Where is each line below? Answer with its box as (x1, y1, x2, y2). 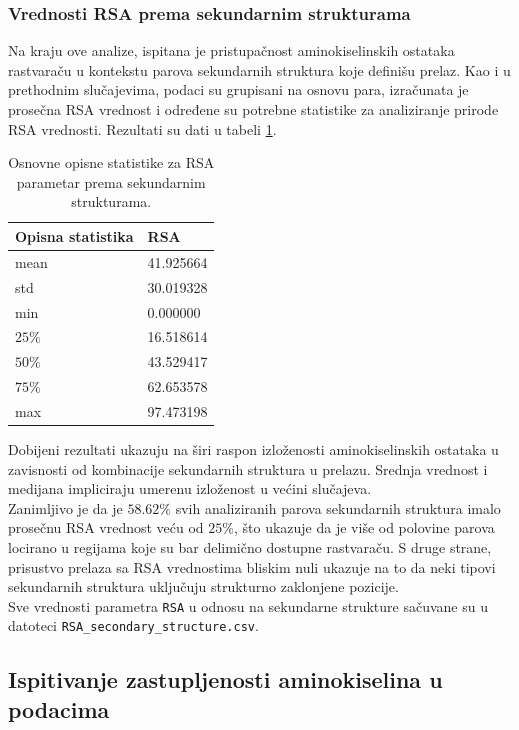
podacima (8, 693, 110, 724)
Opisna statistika (15, 225, 134, 246)
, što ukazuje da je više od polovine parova (233, 517, 495, 538)
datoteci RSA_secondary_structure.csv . (8, 615, 259, 636)
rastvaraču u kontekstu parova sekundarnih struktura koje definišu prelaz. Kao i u (8, 59, 511, 80)
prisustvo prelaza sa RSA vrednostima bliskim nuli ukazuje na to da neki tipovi (8, 556, 496, 577)
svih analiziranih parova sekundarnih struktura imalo (175, 497, 501, 518)
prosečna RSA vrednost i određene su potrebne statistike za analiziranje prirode (8, 99, 499, 119)
